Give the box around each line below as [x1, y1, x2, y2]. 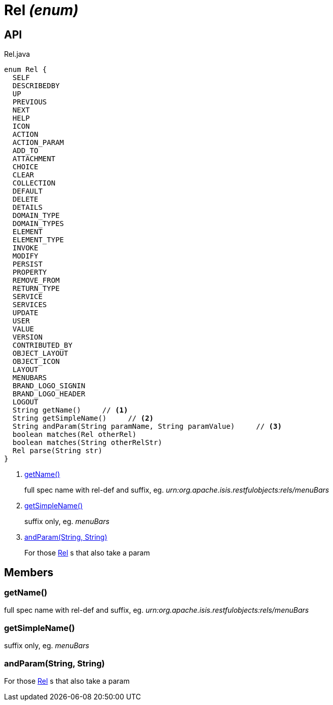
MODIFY [12, 252, 39, 261]
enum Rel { [4, 65, 47, 74]
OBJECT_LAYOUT [12, 349, 68, 358]
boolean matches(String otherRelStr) [12, 438, 162, 447]
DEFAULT [12, 187, 43, 196]
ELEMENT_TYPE [12, 236, 64, 244]
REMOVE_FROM [12, 276, 60, 285]
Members [4, 566, 54, 579]
